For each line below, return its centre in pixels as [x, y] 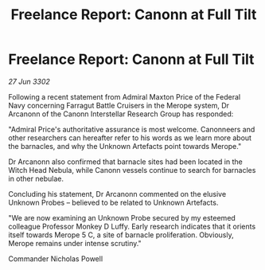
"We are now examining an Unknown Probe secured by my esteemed [122, 217]
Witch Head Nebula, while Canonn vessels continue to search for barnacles [132, 170]
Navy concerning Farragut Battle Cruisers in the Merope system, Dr [119, 105]
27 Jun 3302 [29, 81]
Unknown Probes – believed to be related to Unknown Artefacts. [113, 202]
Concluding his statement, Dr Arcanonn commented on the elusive [117, 194]
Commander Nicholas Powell [56, 258]
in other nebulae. [36, 178]
